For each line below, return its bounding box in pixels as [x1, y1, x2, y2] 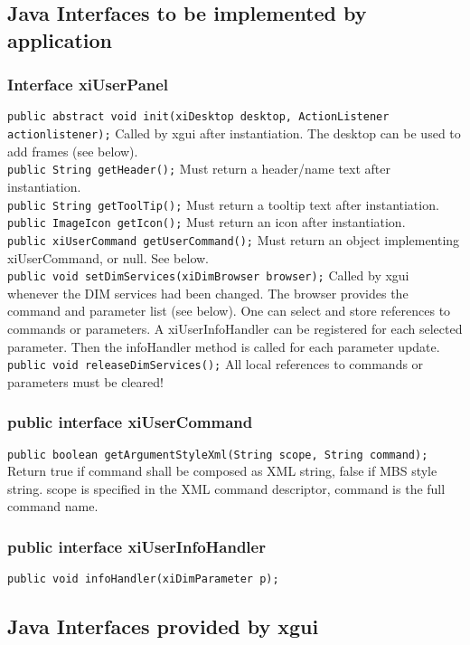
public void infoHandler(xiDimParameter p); [7, 573, 279, 586]
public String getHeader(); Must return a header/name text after [7, 159, 390, 178]
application [7, 25, 113, 53]
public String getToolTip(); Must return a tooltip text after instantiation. [7, 194, 439, 213]
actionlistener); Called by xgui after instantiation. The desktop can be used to [7, 124, 461, 143]
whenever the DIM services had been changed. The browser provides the [7, 283, 409, 302]
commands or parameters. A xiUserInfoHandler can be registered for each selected [7, 318, 463, 337]
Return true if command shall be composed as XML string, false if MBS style [7, 461, 437, 480]
